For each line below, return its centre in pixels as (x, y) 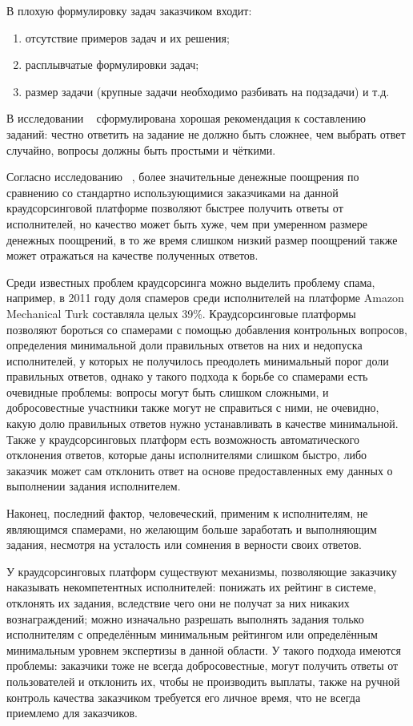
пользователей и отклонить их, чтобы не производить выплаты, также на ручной (203, 681)
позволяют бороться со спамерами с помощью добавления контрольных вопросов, (207, 329)
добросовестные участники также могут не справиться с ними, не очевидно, (193, 407)
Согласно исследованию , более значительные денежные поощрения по (183, 177)
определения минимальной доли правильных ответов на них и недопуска (184, 345)
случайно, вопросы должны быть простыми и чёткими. (141, 149)
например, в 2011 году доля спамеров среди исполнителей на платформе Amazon (205, 298)
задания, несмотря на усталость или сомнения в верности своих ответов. (184, 544)
